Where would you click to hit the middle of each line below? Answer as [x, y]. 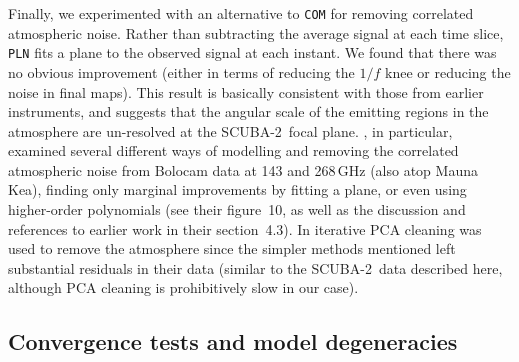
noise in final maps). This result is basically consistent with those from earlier [246, 91]
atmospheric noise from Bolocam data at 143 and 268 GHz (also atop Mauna [243, 169]
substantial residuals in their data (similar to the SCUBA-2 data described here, [255, 267]
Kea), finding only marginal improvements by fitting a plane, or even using [237, 189]
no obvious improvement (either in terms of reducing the [181, 71]
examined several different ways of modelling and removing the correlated [233, 150]
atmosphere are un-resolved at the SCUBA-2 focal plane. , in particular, [230, 130]
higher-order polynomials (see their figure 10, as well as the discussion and [237, 209]
